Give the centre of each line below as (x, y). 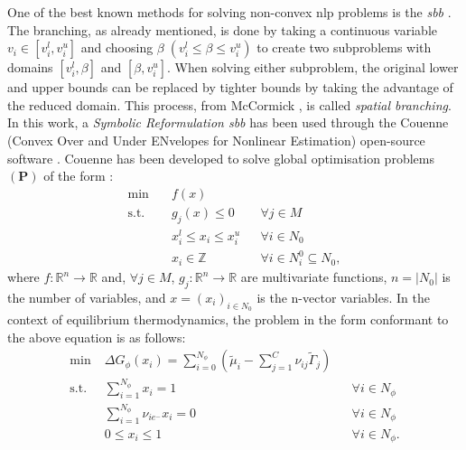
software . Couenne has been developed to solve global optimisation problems (221, 158)
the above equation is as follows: (97, 337)
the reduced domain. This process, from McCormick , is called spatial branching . (229, 104)
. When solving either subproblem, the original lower (313, 67)
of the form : (79, 176)
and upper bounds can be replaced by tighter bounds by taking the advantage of (230, 87)
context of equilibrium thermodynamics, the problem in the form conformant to (228, 319)
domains (30, 67)
